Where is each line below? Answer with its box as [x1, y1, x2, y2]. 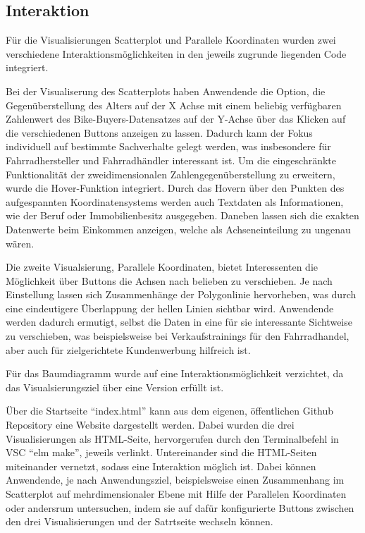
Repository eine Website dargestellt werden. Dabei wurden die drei [6, 417, 295, 432]
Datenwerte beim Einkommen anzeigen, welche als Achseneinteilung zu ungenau [6, 221, 351, 236]
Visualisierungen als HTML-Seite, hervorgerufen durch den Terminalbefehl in [6, 431, 339, 446]
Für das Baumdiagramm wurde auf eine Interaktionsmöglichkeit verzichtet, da [6, 366, 344, 381]
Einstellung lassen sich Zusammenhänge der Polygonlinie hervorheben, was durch [6, 287, 357, 302]
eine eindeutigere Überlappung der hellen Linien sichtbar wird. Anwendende [6, 300, 334, 315]
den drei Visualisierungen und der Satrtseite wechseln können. [6, 514, 273, 529]
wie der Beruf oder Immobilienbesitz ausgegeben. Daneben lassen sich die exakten [6, 208, 359, 223]
